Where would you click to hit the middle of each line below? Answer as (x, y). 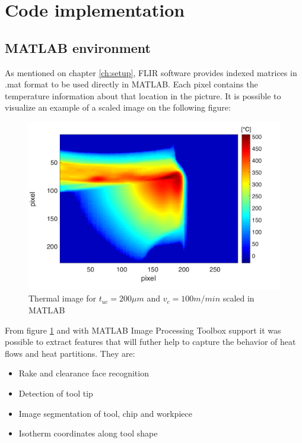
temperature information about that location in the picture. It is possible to (143, 95)
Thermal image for (63, 298)
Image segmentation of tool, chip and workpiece (105, 413)
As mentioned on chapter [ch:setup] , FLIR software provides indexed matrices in (151, 72)
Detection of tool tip (56, 393)
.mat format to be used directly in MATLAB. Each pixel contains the (131, 84)
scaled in (239, 298)
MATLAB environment (78, 47)
